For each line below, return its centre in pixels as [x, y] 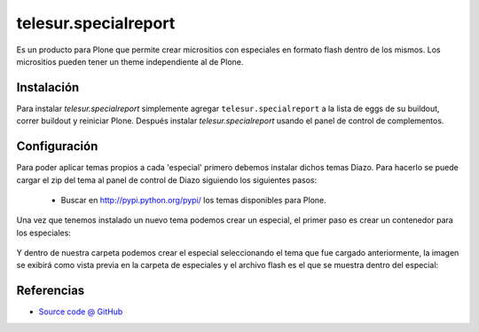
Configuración [57, 146]
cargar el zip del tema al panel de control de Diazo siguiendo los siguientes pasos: [167, 180]
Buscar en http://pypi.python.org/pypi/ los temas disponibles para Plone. [194, 200]
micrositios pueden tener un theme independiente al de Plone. [130, 61]
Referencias [51, 291]
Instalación [48, 87]
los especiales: [43, 233]
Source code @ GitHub [81, 312]
